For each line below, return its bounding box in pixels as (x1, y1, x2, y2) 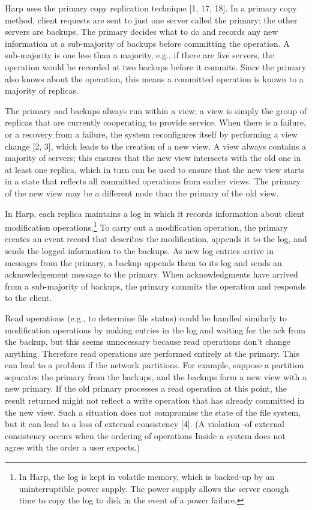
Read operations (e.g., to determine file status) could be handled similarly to (5, 311, 287, 324)
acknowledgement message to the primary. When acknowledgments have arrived (5, 268, 298, 281)
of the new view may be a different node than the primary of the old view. (5, 186, 279, 199)
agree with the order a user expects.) (5, 441, 140, 454)
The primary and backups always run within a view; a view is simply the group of (5, 104, 307, 117)
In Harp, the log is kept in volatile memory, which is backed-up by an (19, 470, 275, 483)
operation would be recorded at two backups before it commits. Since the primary (5, 60, 307, 73)
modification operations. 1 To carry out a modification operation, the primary (5, 219, 288, 233)
